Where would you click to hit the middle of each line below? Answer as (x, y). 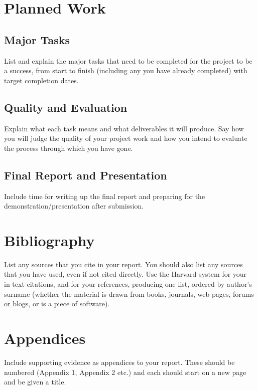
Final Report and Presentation (86, 175)
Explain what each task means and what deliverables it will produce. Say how (124, 128)
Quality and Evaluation (66, 107)
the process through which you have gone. (69, 148)
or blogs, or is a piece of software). (57, 304)
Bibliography (49, 240)
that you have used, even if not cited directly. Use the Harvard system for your (125, 274)
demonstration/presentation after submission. (74, 206)
